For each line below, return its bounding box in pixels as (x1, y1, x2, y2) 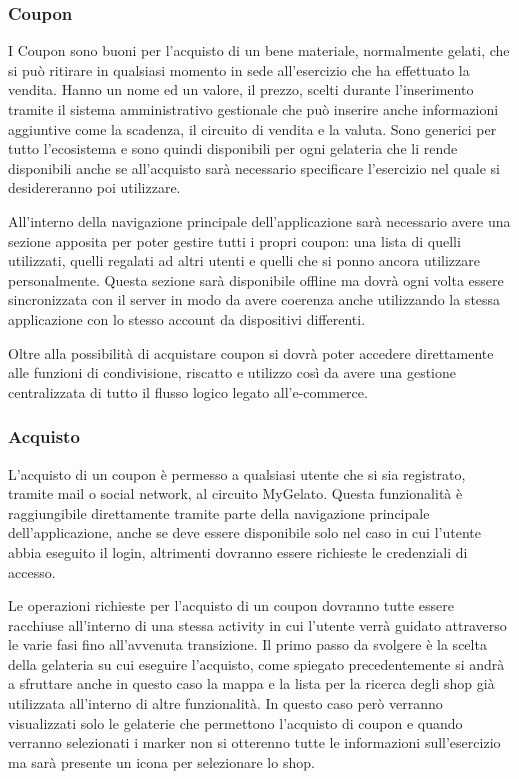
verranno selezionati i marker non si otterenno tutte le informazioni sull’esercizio (8, 732, 501, 753)
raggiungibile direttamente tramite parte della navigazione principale (8, 502, 430, 523)
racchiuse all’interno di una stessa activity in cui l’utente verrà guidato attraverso (8, 614, 507, 635)
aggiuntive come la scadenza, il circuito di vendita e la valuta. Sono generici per (8, 118, 497, 139)
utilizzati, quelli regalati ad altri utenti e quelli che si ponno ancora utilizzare (8, 250, 480, 271)
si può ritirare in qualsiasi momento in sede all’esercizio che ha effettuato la (8, 59, 470, 80)
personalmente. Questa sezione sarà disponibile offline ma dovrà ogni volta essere (8, 269, 504, 290)
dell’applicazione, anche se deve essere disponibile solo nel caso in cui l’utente (8, 522, 481, 543)
